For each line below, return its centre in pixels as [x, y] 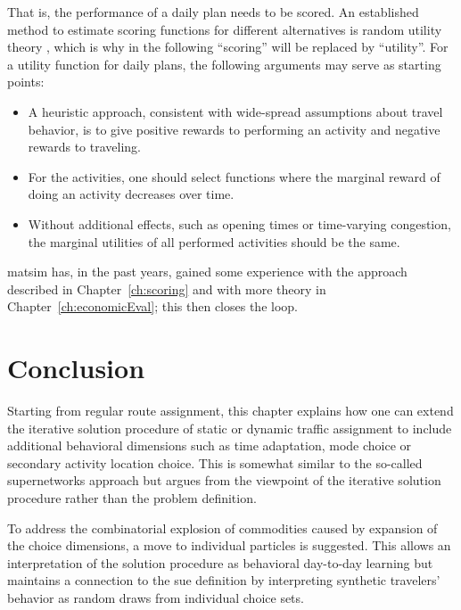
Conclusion [76, 368]
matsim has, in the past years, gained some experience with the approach [207, 272]
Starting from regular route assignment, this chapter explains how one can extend [230, 411]
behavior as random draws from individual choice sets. [156, 597]
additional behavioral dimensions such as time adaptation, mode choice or [210, 445]
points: [26, 82]
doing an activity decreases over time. [131, 194]
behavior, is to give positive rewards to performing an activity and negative [234, 129]
